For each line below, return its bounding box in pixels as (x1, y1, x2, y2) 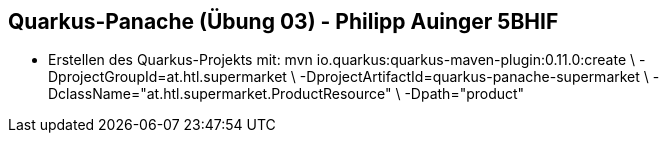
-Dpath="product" (404, 85, 525, 103)
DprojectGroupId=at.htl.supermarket (48, 68, 287, 86)
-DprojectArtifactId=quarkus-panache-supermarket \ (299, 68, 649, 86)
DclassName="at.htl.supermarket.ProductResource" (48, 85, 392, 103)
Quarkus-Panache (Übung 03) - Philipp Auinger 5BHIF (8, 9, 559, 34)
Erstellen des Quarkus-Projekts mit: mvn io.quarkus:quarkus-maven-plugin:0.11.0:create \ (48, 51, 636, 69)
